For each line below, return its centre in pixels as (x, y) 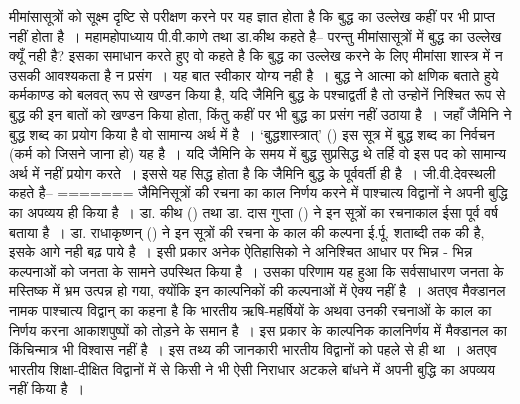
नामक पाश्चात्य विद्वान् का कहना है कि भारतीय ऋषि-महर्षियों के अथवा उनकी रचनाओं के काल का (250, 309)
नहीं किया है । (47, 388)
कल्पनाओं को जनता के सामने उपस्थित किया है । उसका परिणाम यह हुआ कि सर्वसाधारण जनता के (256, 270)
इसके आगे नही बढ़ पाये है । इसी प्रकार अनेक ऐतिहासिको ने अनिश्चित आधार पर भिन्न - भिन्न (241, 251)
